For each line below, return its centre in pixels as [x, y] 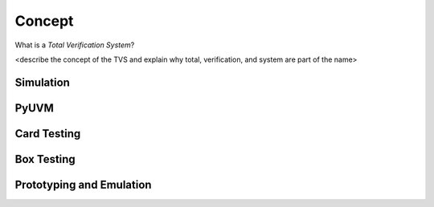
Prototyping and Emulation [83, 185]
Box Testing [45, 159]
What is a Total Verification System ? [75, 45]
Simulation [42, 82]
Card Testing [48, 134]
